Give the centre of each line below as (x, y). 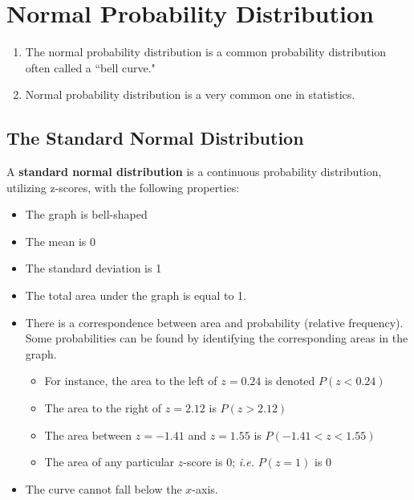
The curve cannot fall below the (103, 488)
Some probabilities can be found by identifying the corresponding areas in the (217, 338)
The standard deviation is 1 (93, 268)
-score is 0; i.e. (219, 462)
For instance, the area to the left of (131, 381)
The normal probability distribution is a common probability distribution (206, 52)
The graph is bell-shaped (86, 214)
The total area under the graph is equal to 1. (136, 295)
